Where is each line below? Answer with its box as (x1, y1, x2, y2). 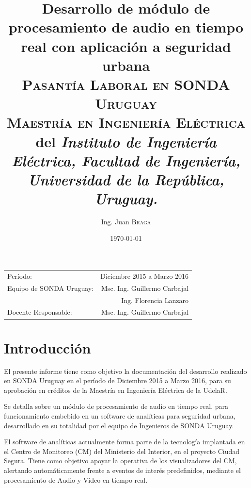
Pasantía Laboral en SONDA (22, 74, 230, 94)
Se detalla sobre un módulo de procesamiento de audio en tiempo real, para (4, 401, 229, 411)
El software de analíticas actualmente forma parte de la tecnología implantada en (4, 437, 245, 447)
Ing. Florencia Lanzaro (121, 295, 189, 305)
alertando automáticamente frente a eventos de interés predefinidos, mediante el (4, 465, 241, 475)
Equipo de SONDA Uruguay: (7, 283, 94, 293)
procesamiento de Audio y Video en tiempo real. (4, 474, 148, 485)
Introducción (4, 337, 91, 357)
